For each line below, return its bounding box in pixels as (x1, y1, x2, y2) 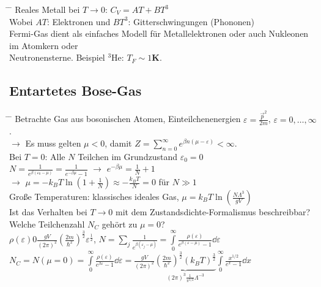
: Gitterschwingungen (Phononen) (128, 15, 254, 28)
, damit (105, 137, 132, 150)
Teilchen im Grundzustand (78, 150, 177, 163)
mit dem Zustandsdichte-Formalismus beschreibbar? (116, 205, 311, 218)
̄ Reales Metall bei (9, 3, 80, 15)
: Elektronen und (46, 15, 111, 28)
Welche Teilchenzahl (9, 217, 85, 230)
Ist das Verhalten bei (9, 205, 87, 218)
